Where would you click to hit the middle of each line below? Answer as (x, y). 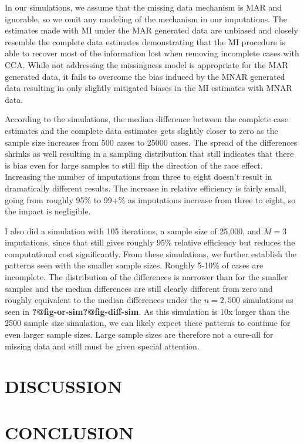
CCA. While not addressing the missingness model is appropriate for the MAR (147, 64)
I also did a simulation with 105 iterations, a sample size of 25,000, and (133, 231)
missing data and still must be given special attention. (102, 346)
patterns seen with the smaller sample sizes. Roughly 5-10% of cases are (134, 265)
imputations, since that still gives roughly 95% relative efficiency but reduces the (150, 242)
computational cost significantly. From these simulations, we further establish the (151, 253)
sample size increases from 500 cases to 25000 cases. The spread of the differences (151, 142)
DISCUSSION (64, 386)
